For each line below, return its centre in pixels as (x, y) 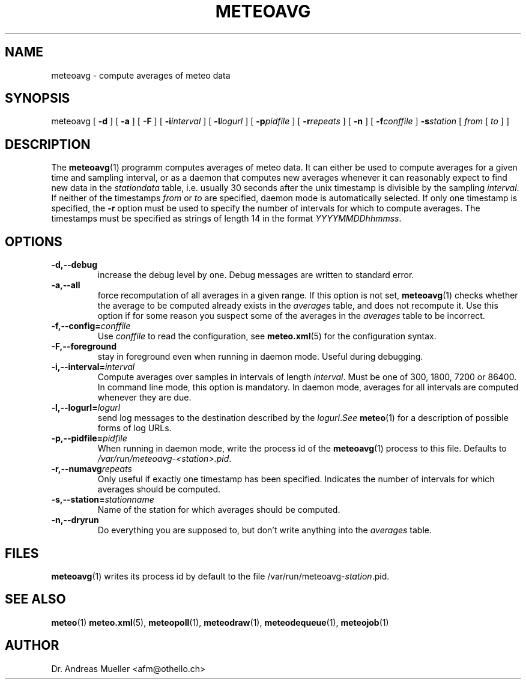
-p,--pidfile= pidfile (89, 438)
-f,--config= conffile (91, 326)
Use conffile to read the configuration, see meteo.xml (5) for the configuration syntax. (267, 336)
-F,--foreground (84, 347)
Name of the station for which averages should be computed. (219, 510)
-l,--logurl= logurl (86, 408)
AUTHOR (32, 646)
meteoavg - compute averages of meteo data (141, 75)
